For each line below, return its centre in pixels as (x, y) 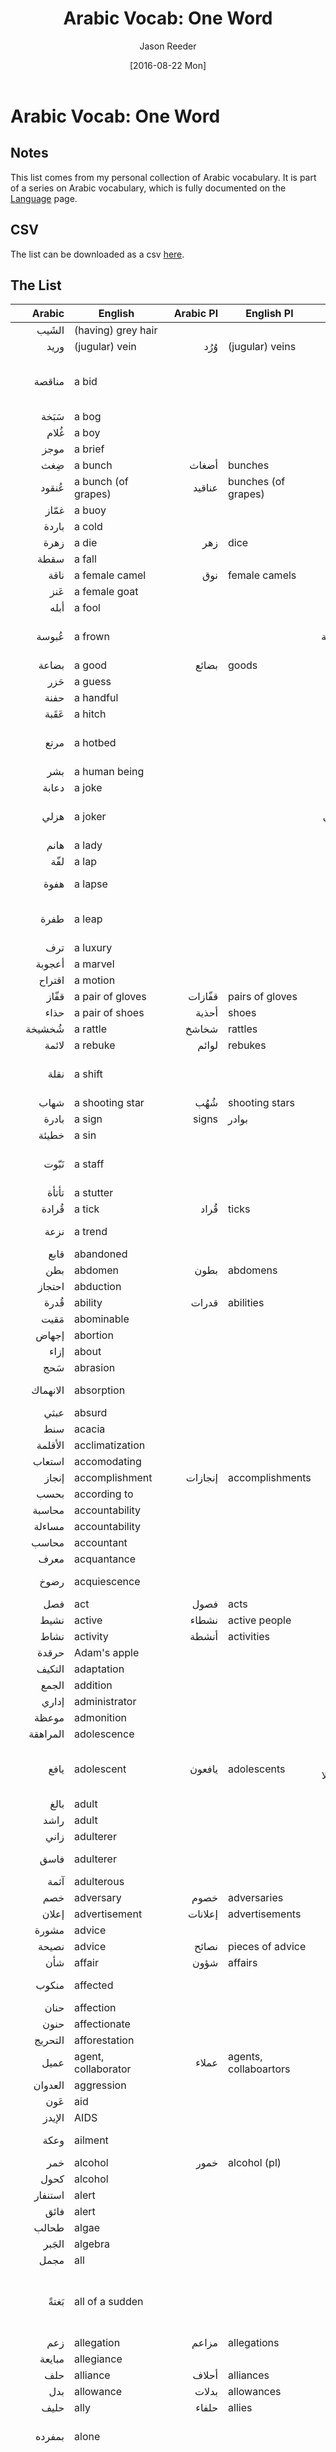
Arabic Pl (196, 314)
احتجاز (51, 1287)
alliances (249, 2375)
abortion (94, 1335)
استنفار (49, 2195)
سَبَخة (52, 417)
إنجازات (202, 1478)
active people (260, 1620)
